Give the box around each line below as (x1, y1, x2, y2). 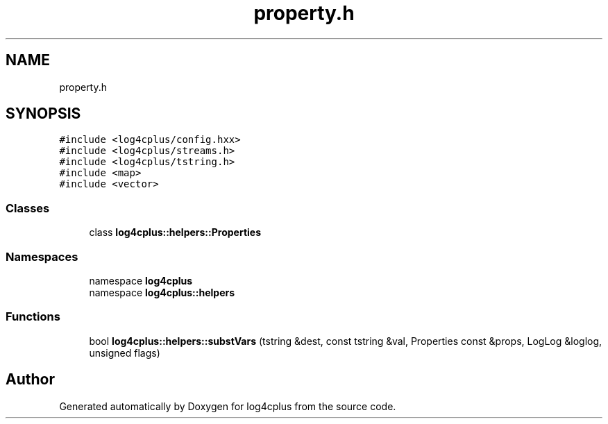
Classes (6, 201, 50, 215)
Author (6, 371, 55, 389)
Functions (6, 309, 60, 324)
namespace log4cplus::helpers (89, 286, 235, 298)
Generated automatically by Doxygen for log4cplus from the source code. (59, 400, 396, 412)
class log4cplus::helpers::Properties (89, 226, 261, 239)
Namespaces (6, 249, 78, 264)
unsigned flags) (89, 346, 160, 359)
